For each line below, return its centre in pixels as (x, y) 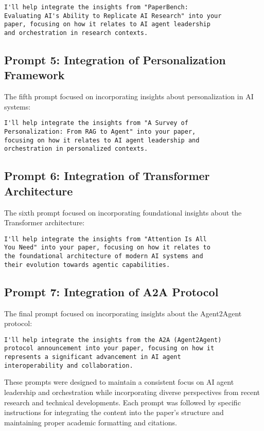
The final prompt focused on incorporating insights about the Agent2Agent (123, 313)
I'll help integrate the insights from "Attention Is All (105, 239)
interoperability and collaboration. (69, 365)
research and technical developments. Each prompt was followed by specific (122, 402)
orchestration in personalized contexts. (76, 149)
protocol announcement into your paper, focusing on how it (109, 348)
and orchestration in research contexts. (76, 33)
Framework (34, 75)
